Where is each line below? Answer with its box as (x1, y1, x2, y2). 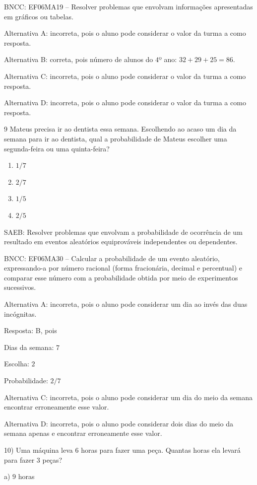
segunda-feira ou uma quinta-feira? (4, 143, 110, 153)
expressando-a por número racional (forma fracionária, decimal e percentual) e (4, 263, 242, 273)
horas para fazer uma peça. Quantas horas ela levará (81, 445, 241, 455)
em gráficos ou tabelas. (4, 11, 73, 21)
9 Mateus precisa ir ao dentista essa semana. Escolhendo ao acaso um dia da (4, 124, 237, 134)
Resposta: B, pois (4, 325, 57, 336)
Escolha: (4, 358, 29, 369)
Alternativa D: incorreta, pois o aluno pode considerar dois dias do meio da (4, 418, 233, 428)
